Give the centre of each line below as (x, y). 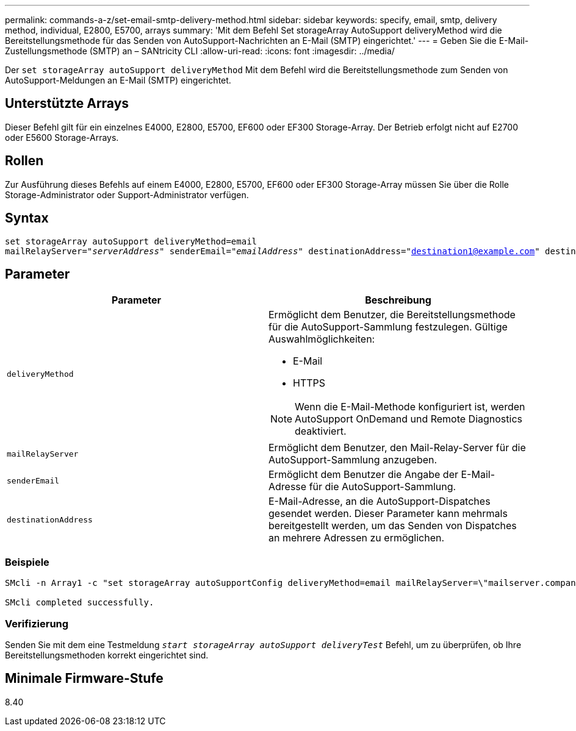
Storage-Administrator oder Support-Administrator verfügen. (127, 194)
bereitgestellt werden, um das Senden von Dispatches (393, 526)
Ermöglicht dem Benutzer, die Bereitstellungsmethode (392, 315)
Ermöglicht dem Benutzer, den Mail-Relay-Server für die (397, 448)
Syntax (27, 218)
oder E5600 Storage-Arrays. (62, 137)
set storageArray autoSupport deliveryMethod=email (131, 241)
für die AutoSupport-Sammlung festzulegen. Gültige (388, 327)
